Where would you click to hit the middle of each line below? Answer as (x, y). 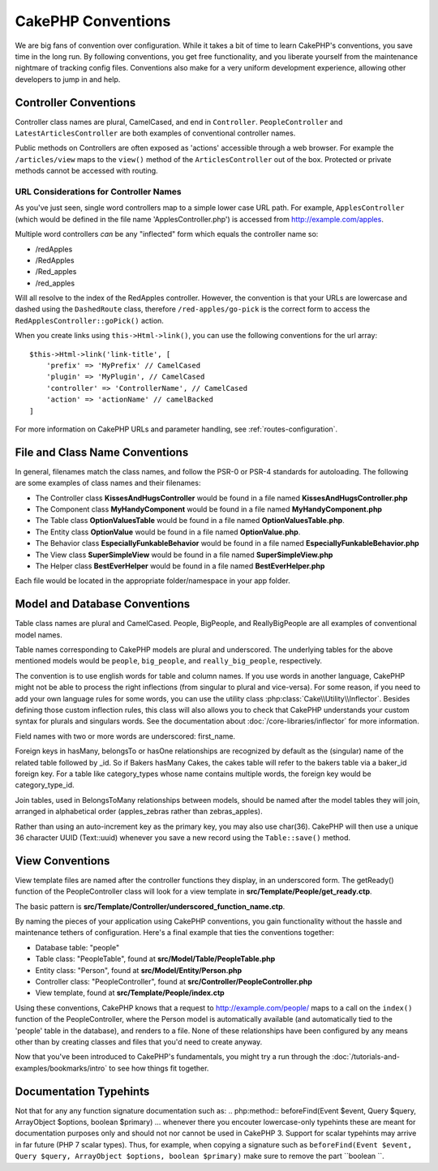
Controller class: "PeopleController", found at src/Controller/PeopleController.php (174, 981)
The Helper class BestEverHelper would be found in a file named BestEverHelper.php (180, 566)
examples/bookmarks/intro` (61, 1068)
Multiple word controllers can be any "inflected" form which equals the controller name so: (167, 234)
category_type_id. (45, 785)
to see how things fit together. (159, 1068)
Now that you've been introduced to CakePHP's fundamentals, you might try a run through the (173, 1057)
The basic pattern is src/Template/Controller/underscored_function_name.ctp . (150, 906)
